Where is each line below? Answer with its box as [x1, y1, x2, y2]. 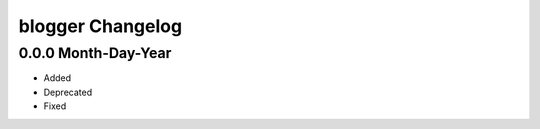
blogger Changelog [18, 15, 183, 37]
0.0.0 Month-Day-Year [18, 44, 172, 62]
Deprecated [43, 86, 93, 98]
